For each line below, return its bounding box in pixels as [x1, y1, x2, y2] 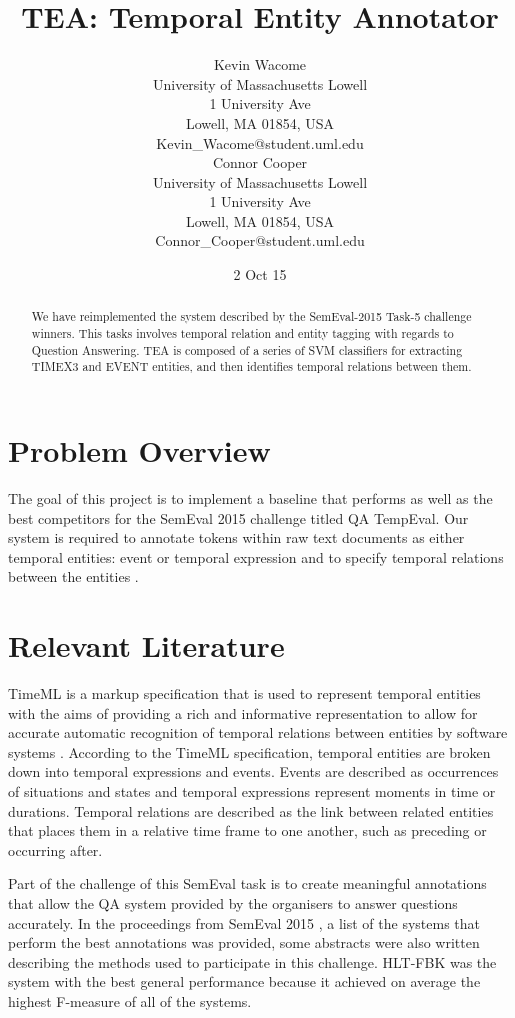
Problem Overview [8, 430, 271, 471]
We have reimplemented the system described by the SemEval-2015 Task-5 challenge [31, 308, 472, 325]
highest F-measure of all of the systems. [8, 991, 252, 1012]
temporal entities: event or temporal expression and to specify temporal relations [8, 546, 504, 567]
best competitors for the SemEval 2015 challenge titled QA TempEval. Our [8, 507, 469, 528]
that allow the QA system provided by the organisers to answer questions [8, 893, 458, 914]
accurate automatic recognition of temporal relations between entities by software [8, 722, 508, 743]
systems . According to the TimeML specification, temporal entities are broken [8, 741, 491, 762]
